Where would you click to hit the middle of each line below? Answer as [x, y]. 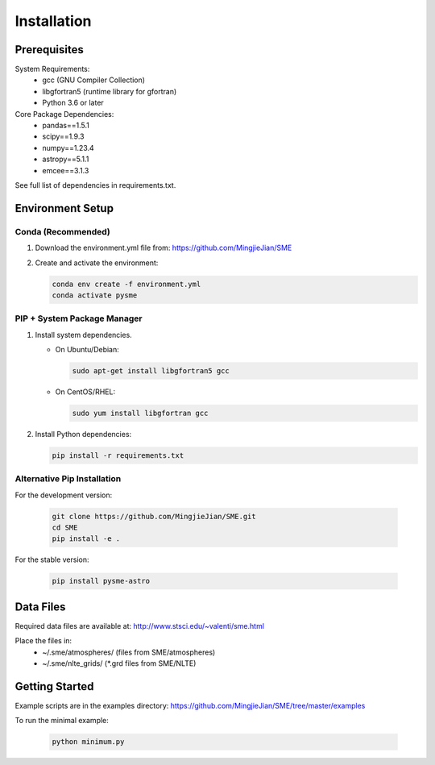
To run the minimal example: [62, 721]
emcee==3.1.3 [66, 170]
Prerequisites [49, 50]
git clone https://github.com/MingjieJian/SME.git [154, 516]
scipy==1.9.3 [63, 136]
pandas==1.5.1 [66, 126]
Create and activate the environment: [97, 263]
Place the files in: [43, 641]
